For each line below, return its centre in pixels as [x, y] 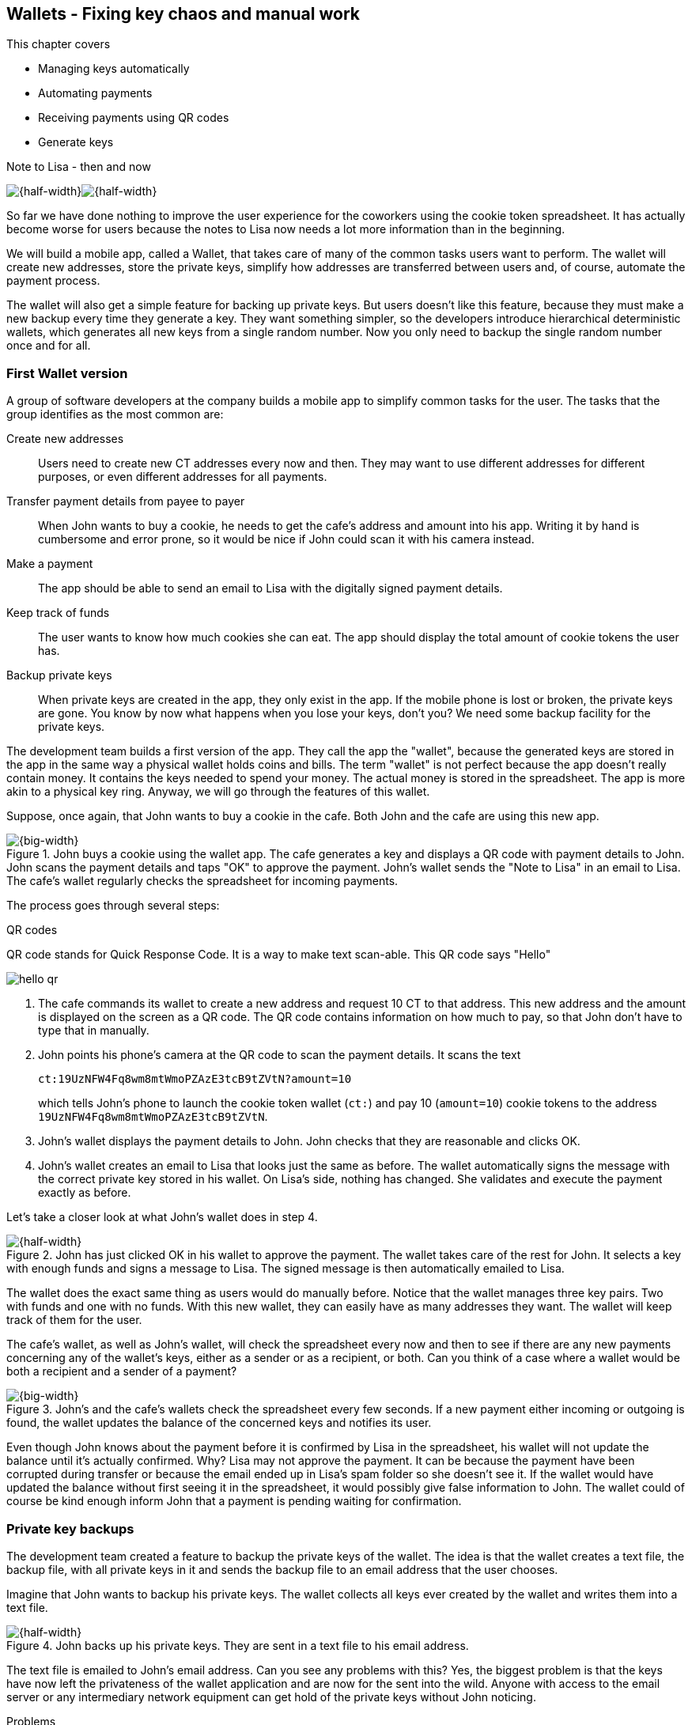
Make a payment [50, 564]
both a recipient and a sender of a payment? [122, 1371]
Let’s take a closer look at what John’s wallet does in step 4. [162, 1217]
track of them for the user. [74, 1320]
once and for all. [49, 346]
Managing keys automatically [114, 69]
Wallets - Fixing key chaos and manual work [183, 14]
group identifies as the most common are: [115, 414]
